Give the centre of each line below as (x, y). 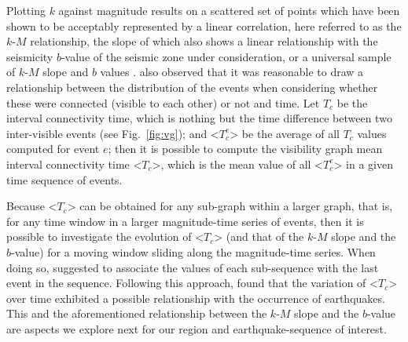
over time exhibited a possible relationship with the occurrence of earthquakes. (196, 298)
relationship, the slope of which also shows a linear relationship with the (204, 41)
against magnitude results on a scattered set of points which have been (229, 10)
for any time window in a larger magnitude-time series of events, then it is (185, 221)
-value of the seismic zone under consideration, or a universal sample (226, 56)
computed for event (53, 149)
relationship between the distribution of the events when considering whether (192, 87)
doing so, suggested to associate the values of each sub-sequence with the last (193, 267)
